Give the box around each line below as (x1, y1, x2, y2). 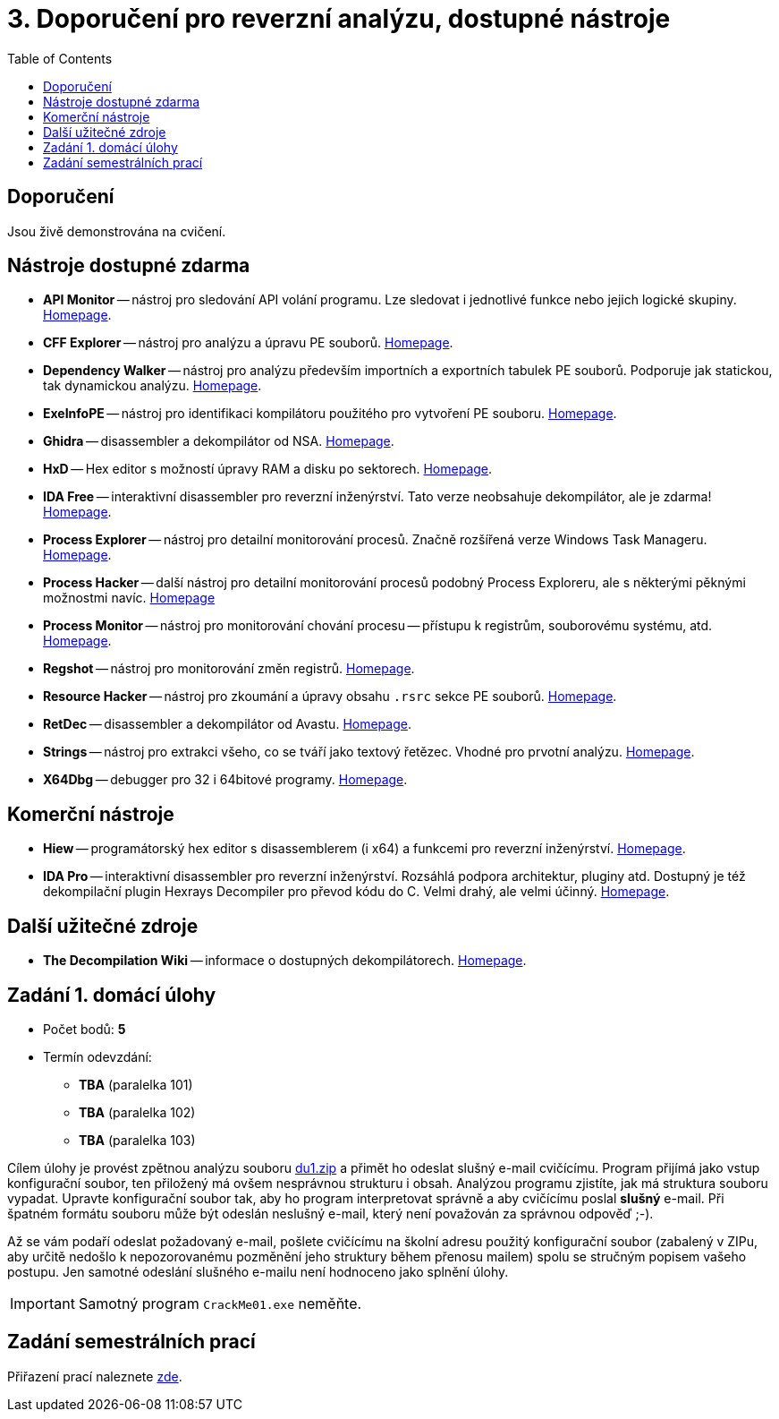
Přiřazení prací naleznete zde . (7, 1368, 182, 1384)
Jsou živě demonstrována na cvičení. (7, 223, 226, 239)
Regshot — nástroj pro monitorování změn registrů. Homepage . (43, 661, 415, 677)
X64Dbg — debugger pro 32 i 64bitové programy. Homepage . (43, 772, 408, 788)
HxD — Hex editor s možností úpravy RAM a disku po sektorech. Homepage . (43, 461, 493, 477)
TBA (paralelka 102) (79, 1104, 196, 1120)
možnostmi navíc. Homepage (43, 590, 216, 606)
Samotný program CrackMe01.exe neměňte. (78, 1294, 362, 1312)
